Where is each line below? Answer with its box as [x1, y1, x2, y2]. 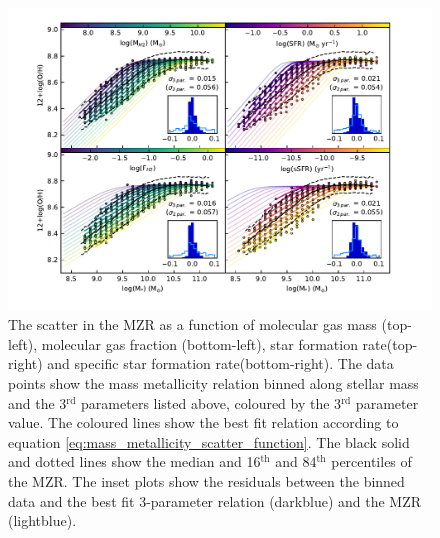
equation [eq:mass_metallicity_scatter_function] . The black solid [8, 431, 410, 452]
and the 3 [8, 392, 67, 413]
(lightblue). [8, 510, 77, 531]
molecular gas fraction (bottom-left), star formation [41, 333, 358, 354]
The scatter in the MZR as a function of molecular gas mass [8, 314, 377, 335]
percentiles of [331, 451, 412, 472]
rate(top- [362, 333, 418, 354]
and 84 [275, 451, 317, 472]
